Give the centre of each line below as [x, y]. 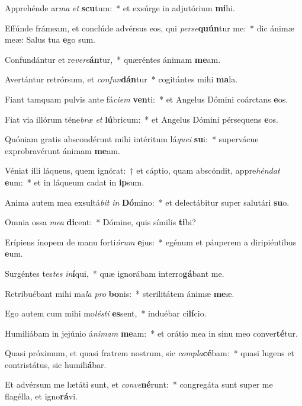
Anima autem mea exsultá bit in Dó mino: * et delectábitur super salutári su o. [147, 202]
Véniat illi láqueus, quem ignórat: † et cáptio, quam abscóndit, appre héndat [142, 170]
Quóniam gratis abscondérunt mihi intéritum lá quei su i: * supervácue [132, 139]
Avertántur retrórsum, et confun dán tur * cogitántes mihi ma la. [121, 79]
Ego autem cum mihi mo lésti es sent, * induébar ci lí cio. [106, 313]
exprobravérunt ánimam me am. [62, 150]
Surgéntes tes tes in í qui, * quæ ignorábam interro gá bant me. [115, 273]
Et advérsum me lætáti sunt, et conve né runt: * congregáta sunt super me [139, 384]
